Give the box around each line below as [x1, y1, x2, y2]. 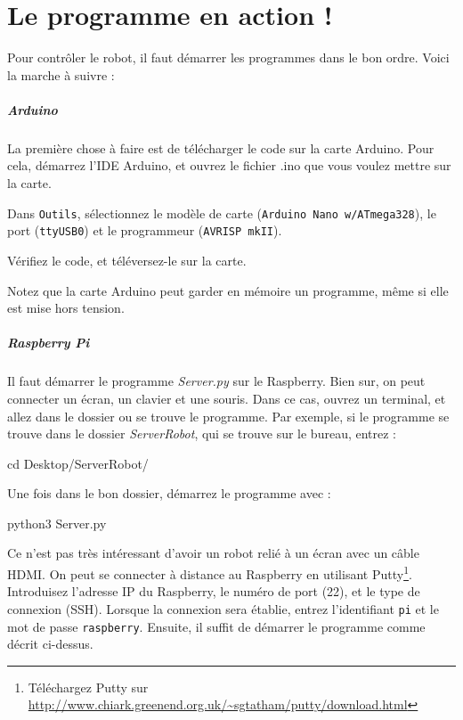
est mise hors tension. [7, 299, 125, 317]
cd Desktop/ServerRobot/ [7, 454, 149, 472]
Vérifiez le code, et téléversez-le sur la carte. [7, 250, 247, 269]
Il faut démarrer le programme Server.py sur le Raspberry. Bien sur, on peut [7, 372, 426, 390]
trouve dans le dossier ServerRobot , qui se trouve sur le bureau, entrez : [7, 424, 397, 443]
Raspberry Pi [7, 333, 90, 352]
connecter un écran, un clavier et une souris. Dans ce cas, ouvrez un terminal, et [7, 389, 446, 407]
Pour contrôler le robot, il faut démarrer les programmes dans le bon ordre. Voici [7, 48, 450, 67]
